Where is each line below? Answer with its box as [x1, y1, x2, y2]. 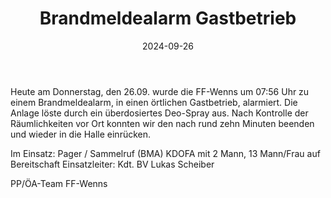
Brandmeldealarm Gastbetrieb [39, 7, 297, 30]
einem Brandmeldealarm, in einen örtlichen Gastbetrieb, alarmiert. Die [10, 96, 298, 108]
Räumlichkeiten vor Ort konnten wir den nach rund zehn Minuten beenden [10, 117, 315, 129]
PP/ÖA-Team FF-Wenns [10, 177, 108, 189]
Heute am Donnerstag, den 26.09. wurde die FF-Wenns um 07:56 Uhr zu [10, 85, 310, 97]
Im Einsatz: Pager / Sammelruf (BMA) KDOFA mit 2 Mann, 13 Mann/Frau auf [10, 147, 321, 159]
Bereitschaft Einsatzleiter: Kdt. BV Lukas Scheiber [10, 158, 215, 170]
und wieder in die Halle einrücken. [10, 128, 152, 140]
